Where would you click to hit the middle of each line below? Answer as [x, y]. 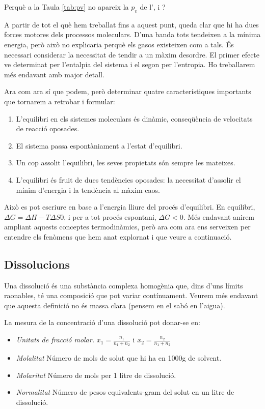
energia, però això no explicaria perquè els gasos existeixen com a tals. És [119, 44]
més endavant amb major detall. [54, 74]
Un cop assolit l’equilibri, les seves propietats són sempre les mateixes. [126, 163]
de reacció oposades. [48, 128]
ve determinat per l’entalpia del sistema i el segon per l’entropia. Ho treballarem [130, 64]
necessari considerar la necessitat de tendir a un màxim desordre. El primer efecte [132, 54]
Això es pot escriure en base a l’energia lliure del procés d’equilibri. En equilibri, [130, 207]
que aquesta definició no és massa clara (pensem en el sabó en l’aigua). [115, 305]
